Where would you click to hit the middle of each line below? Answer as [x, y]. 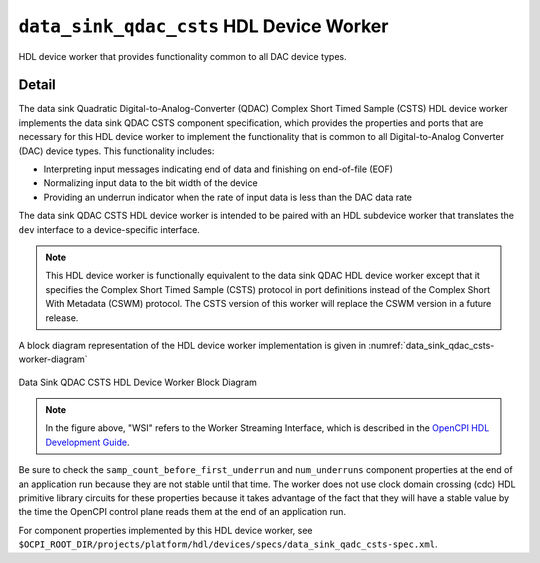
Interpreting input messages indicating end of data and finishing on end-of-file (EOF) [218, 169]
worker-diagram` [53, 359]
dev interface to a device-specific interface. [109, 229]
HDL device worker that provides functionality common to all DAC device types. [182, 56]
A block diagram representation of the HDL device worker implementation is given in [192, 345]
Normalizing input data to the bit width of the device [151, 183]
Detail [37, 85]
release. [62, 317]
